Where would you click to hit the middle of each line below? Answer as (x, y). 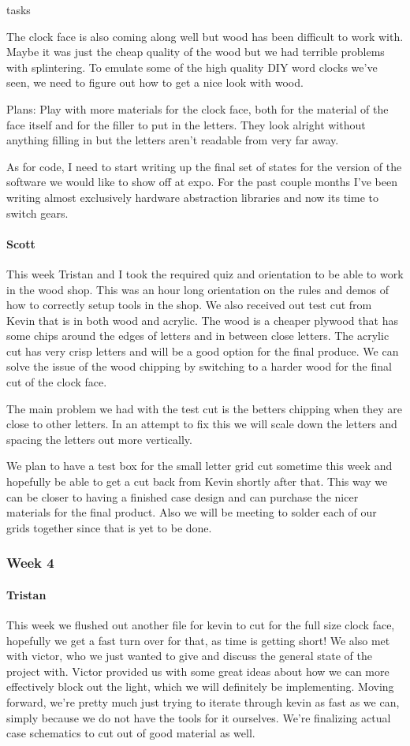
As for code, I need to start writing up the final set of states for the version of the (204, 166)
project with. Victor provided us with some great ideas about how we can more (198, 671)
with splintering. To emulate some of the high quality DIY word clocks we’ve (192, 67)
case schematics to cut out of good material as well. (131, 733)
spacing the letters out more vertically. (99, 439)
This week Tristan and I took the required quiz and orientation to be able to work (205, 273)
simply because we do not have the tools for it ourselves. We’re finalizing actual (199, 717)
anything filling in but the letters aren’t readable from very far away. (173, 140)
